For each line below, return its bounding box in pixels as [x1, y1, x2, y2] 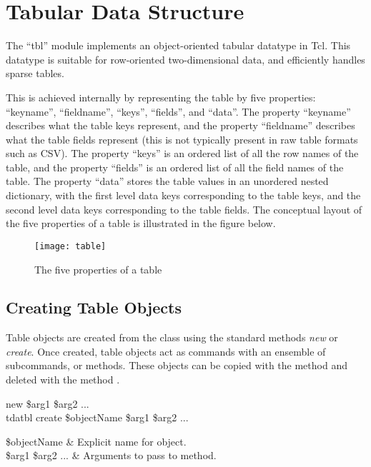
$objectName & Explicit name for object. [6, 433, 187, 448]
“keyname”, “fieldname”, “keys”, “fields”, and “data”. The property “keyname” [6, 104, 351, 119]
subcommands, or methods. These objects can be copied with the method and [6, 358, 347, 373]
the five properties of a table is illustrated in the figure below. [6, 216, 276, 231]
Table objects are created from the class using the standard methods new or [6, 330, 338, 345]
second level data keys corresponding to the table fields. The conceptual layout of [6, 201, 362, 216]
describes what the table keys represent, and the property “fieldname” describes [6, 118, 355, 133]
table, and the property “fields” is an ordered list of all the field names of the [6, 159, 344, 174]
